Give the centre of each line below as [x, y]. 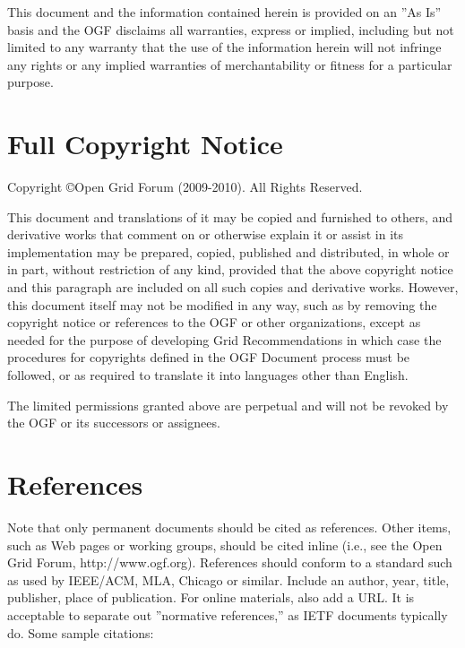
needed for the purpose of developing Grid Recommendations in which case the [224, 339]
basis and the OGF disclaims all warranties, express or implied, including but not [231, 29]
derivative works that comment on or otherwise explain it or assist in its [206, 234]
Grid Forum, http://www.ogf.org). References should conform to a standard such [230, 562]
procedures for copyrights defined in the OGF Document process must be [209, 357]
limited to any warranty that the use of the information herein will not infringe [224, 47]
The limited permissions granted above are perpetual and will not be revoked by [228, 405]
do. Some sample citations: [81, 632]
